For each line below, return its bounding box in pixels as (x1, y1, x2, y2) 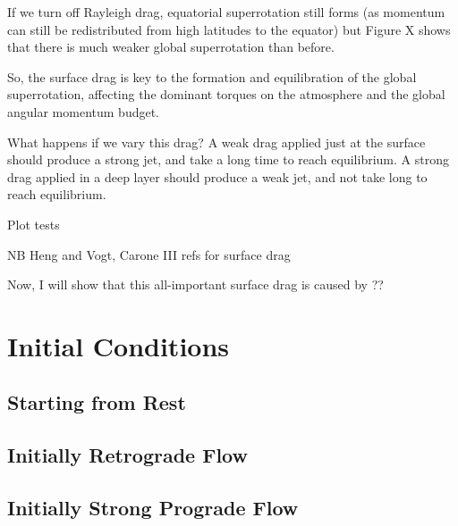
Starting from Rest (7, 388, 186, 416)
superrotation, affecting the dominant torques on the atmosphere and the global (7, 85, 445, 104)
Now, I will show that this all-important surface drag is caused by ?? (7, 275, 384, 294)
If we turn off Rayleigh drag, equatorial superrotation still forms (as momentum (7, 3, 445, 21)
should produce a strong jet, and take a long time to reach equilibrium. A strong (7, 150, 449, 169)
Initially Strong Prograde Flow (7, 494, 299, 522)
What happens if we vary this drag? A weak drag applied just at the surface (7, 132, 426, 151)
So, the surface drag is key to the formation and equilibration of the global (7, 67, 417, 86)
